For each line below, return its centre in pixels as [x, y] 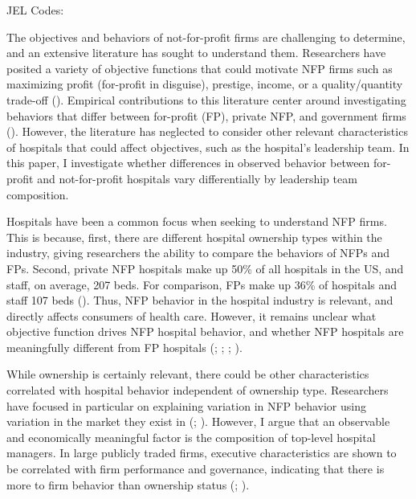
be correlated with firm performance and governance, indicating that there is [196, 469]
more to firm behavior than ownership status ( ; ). [128, 484]
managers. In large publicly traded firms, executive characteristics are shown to [202, 453]
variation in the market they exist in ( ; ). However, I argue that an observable [198, 421]
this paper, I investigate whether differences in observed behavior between [188, 163]
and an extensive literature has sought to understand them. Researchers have [196, 53]
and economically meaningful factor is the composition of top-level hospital [191, 437]
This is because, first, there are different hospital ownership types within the [194, 237]
